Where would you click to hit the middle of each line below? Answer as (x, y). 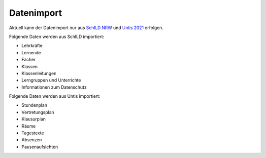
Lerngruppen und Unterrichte (51, 80)
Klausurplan (34, 119)
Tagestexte (33, 133)
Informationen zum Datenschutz (54, 87)
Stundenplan (34, 105)
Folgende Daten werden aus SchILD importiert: (57, 37)
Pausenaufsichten (40, 147)
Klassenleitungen (39, 73)
